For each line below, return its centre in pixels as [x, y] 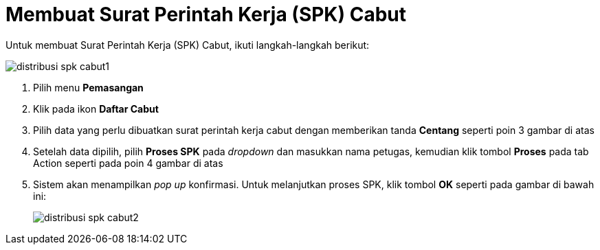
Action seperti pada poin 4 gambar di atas [128, 163]
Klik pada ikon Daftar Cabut [96, 109]
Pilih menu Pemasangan [88, 87]
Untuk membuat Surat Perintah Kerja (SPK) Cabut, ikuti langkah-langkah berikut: [188, 45]
